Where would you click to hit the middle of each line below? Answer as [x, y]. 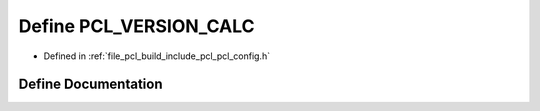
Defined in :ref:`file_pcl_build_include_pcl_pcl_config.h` [156, 56]
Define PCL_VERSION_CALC [136, 26]
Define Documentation [90, 84]
